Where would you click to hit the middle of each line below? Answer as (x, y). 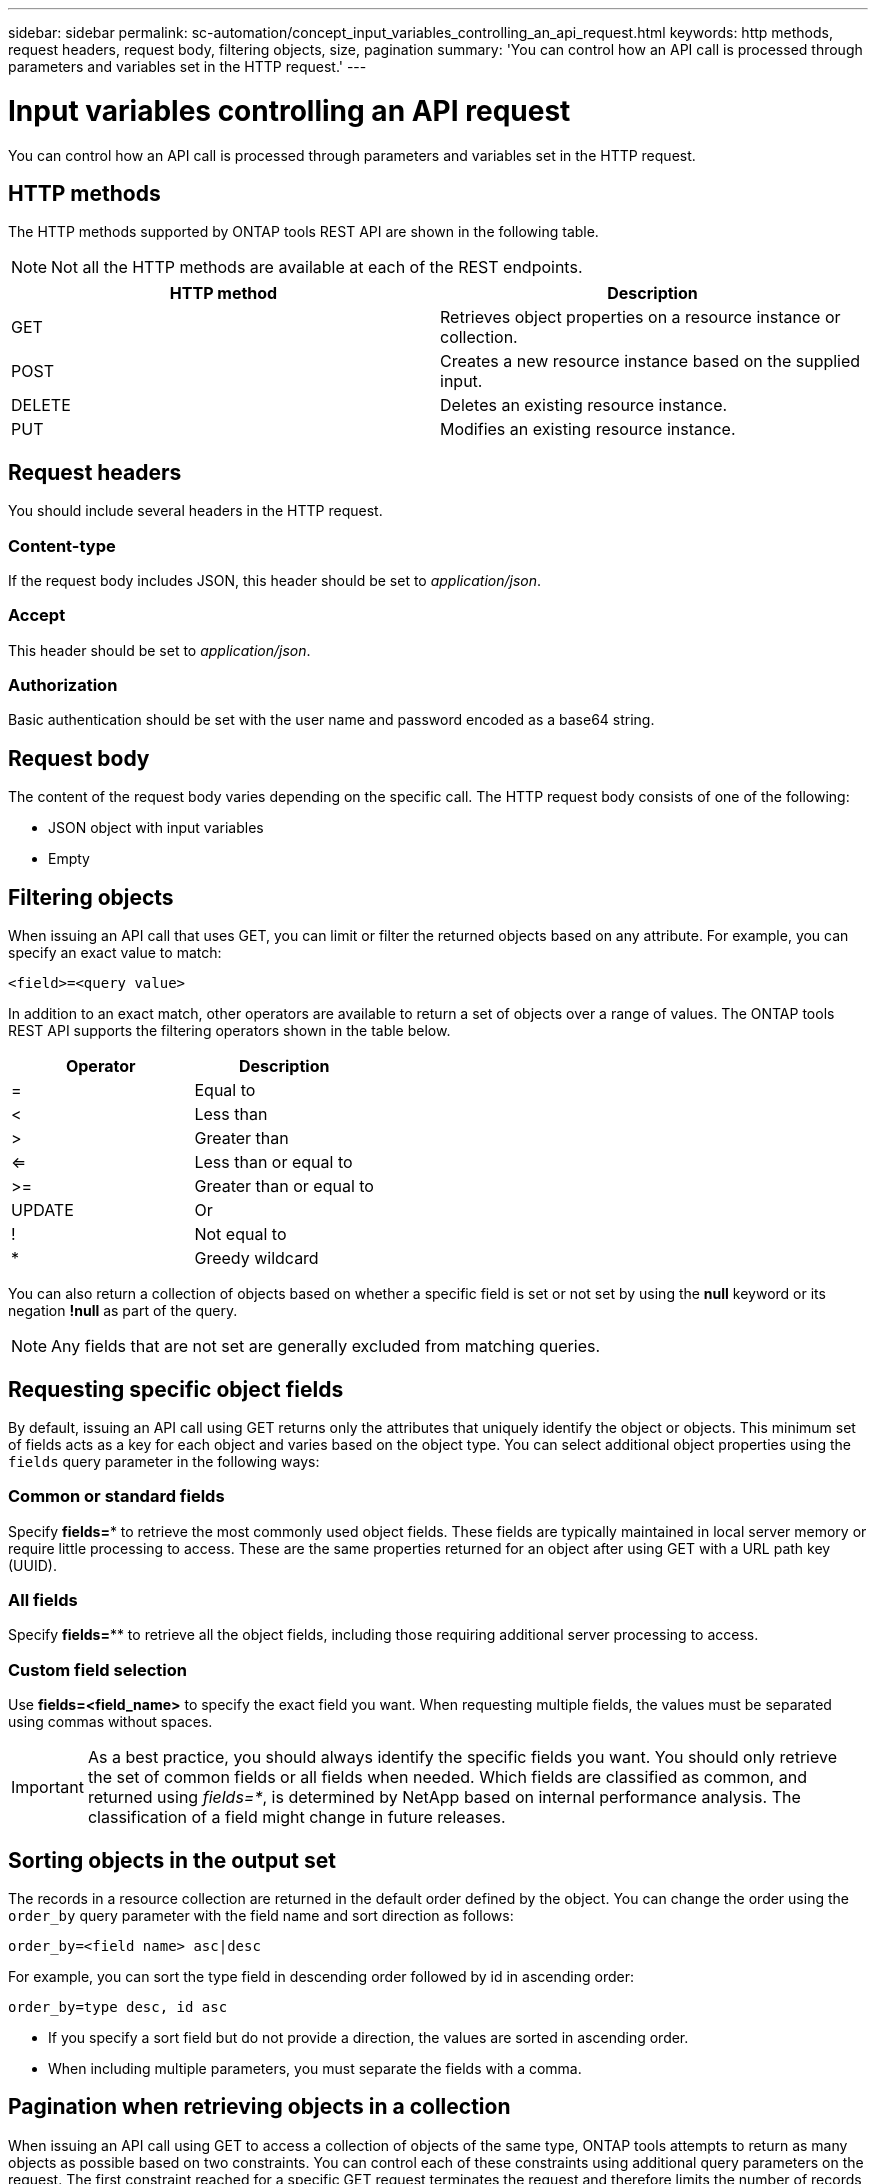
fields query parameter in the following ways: (164, 1461)
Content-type (62, 545)
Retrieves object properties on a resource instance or (640, 317)
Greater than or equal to (284, 1186)
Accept (37, 615)
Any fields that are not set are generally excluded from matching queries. (326, 1346)
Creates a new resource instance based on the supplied (650, 361)
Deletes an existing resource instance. (584, 405)
